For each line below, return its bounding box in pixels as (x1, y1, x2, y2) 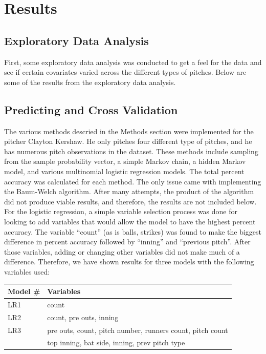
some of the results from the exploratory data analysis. (4, 76, 176, 87)
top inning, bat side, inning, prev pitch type (47, 337, 185, 348)
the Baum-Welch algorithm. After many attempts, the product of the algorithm (4, 186, 254, 197)
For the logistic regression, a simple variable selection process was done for (4, 206, 237, 217)
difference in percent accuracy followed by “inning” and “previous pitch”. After (4, 236, 251, 247)
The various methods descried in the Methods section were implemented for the (4, 126, 254, 136)
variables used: (4, 266, 50, 277)
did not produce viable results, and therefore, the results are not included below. (4, 196, 257, 206)
